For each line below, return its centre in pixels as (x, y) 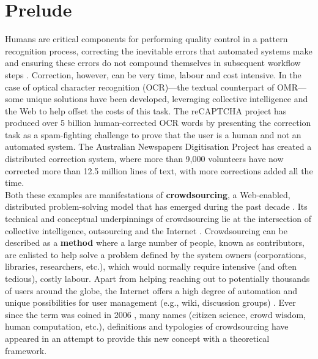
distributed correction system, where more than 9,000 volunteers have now (144, 159)
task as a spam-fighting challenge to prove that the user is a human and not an (153, 134)
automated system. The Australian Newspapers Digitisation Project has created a (158, 146)
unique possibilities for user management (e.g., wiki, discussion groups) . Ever (150, 302)
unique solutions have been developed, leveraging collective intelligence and (167, 99)
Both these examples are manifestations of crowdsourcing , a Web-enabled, (148, 194)
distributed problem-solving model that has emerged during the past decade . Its (156, 206)
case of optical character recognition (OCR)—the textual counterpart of (140, 87)
